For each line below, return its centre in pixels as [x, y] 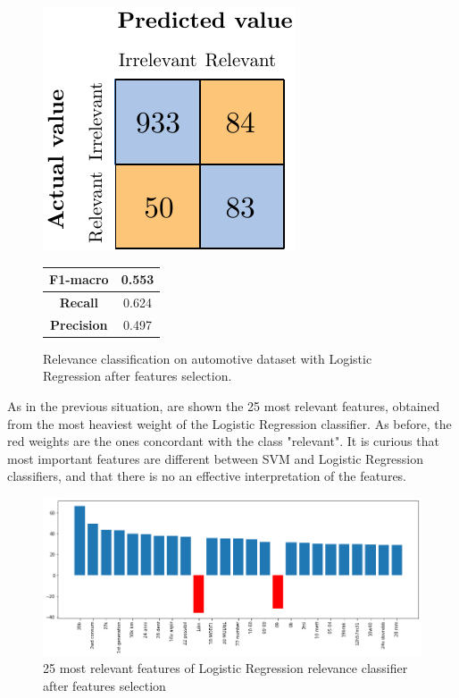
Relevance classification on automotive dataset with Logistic [208, 358]
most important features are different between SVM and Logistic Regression [216, 458]
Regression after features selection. [138, 376]
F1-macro [79, 279]
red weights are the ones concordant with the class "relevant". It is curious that [223, 441]
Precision [79, 324]
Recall [79, 302]
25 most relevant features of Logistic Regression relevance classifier [225, 668]
